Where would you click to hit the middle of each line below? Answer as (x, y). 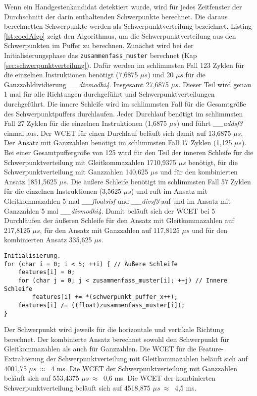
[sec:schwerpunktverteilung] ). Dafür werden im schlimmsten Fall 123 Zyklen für (124, 65)
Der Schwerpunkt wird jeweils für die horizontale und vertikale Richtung (114, 329)
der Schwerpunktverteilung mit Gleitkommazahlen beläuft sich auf (147, 358)
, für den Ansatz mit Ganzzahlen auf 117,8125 (110, 230)
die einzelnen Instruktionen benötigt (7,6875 (71, 75)
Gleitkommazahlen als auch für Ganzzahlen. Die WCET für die (100, 349)
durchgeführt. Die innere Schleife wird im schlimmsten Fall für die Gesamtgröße (125, 104)
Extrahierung (24, 358)
